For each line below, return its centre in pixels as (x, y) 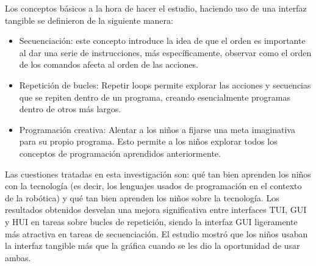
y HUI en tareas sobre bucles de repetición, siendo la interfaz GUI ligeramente (151, 221)
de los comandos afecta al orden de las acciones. (109, 64)
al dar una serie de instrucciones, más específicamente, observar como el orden (165, 52)
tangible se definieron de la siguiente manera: (89, 20)
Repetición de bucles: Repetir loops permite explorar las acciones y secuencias (165, 84)
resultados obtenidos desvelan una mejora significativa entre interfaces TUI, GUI (156, 210)
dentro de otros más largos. (70, 109)
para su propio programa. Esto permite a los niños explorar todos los (148, 141)
